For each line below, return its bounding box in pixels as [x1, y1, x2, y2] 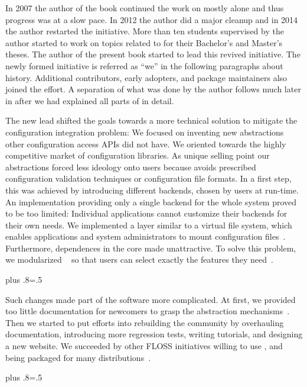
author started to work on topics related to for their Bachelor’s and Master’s [5, 36, 283, 49]
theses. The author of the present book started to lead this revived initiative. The [5, 48, 301, 60]
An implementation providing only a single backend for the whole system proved [5, 195, 297, 208]
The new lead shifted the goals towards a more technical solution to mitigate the [5, 114, 298, 127]
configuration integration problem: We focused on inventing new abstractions [5, 125, 284, 138]
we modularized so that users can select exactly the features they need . [5, 253, 273, 266]
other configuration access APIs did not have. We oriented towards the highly [5, 137, 286, 150]
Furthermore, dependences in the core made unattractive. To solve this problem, [5, 241, 296, 254]
